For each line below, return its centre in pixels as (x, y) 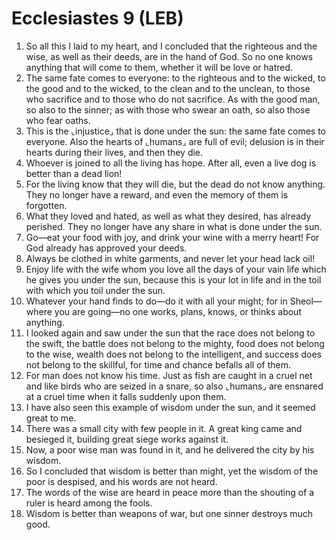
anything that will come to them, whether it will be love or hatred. (159, 67)
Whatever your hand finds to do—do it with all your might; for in (156, 301)
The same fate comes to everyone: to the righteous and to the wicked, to (175, 78)
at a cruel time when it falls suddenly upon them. (126, 396)
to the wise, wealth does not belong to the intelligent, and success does (174, 354)
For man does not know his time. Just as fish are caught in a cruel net (169, 375)
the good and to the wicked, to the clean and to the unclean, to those (168, 88)
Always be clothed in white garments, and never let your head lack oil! (170, 258)
